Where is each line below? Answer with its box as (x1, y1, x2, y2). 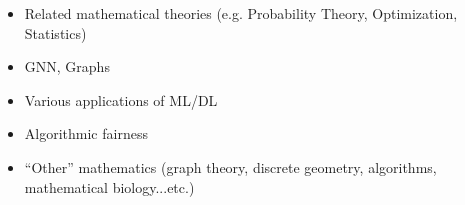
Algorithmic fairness (24, 123, 148, 144)
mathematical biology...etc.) (24, 176, 195, 197)
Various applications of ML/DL (24, 89, 218, 110)
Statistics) (24, 22, 87, 43)
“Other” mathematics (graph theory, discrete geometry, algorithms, (24, 156, 437, 177)
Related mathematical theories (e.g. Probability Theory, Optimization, (24, 3, 458, 23)
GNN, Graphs (24, 56, 110, 77)
